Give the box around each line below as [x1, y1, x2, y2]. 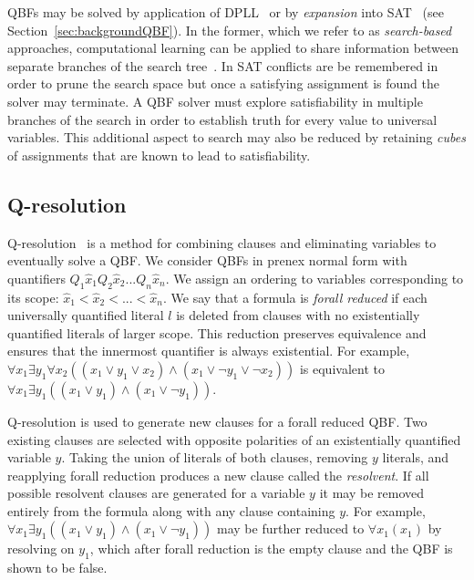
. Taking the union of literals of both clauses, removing [61, 448, 368, 467]
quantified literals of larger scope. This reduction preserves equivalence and [7, 323, 427, 342]
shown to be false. [7, 558, 108, 577]
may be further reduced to [217, 519, 365, 538]
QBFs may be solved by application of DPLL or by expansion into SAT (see [7, 3, 444, 21]
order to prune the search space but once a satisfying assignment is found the [7, 74, 439, 93]
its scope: [7, 287, 59, 306]
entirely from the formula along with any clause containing [7, 501, 335, 520]
